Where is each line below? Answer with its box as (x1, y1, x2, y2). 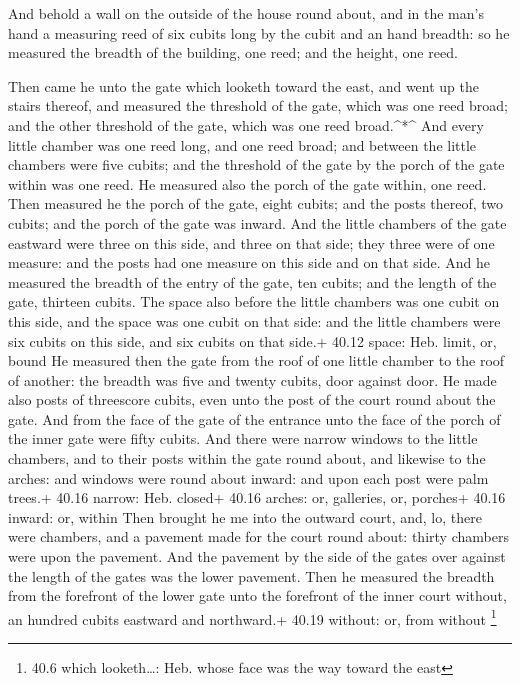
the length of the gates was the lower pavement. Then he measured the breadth (8, 565, 495, 586)
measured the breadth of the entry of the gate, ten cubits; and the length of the (8, 271, 497, 292)
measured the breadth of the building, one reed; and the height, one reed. (8, 42, 458, 63)
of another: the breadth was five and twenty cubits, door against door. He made (8, 369, 497, 390)
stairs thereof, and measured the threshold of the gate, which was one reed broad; (8, 95, 508, 116)
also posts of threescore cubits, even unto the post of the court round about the (8, 389, 496, 410)
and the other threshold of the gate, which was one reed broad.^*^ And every (8, 114, 484, 135)
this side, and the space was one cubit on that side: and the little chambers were (8, 310, 501, 331)
